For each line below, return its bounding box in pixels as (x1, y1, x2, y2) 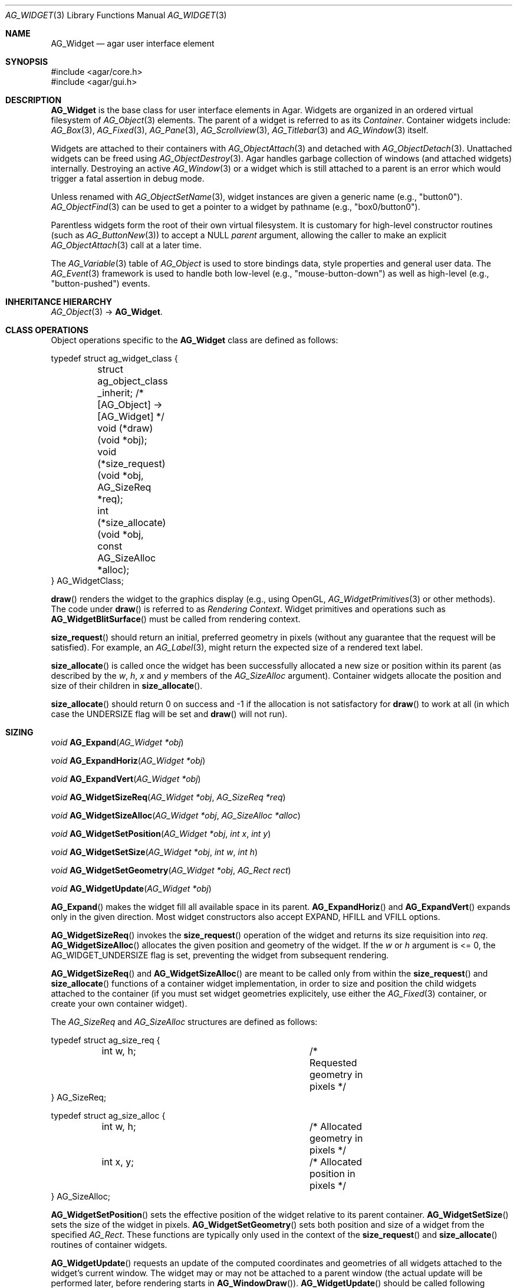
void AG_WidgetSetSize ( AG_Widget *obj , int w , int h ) (51, 847, 258, 857)
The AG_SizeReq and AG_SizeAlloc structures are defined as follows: (51, 1017, 318, 1027)
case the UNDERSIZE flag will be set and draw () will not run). (51, 709, 288, 719)
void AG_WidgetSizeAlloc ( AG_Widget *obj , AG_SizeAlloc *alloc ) (51, 810, 301, 820)
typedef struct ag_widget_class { (51, 353, 178, 363)
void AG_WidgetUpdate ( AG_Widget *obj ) (51, 883, 212, 893)
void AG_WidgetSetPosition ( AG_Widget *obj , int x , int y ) (51, 829, 271, 839)
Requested (309, 1057, 357, 1069)
